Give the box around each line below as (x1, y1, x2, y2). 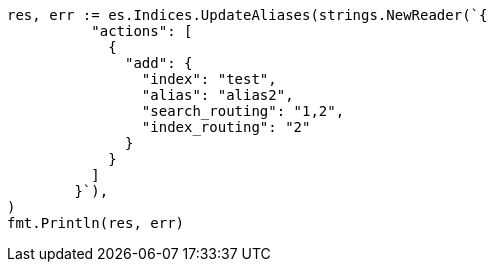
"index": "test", (141, 71, 277, 87)
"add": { (125, 55, 193, 71)
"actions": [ (91, 23, 193, 39)
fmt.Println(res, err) (7, 215, 185, 231)
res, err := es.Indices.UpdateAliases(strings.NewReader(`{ (7, 7, 488, 23)
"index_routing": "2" (141, 119, 311, 135)
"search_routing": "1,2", (141, 103, 345, 119)
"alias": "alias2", (141, 87, 294, 103)
